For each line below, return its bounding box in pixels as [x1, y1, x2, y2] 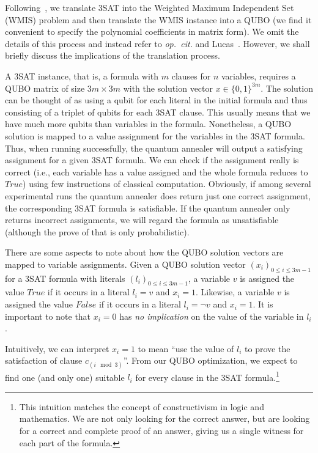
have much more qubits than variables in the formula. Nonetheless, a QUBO [5, 117, 292, 130]
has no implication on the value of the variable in [119, 309, 304, 322]
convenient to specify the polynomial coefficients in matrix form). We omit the [5, 25, 299, 38]
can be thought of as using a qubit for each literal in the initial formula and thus [5, 94, 308, 106]
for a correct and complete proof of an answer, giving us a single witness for [19, 424, 304, 437]
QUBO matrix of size [5, 81, 85, 94]
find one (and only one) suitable [5, 370, 125, 383]
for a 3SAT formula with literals [5, 271, 125, 284]
